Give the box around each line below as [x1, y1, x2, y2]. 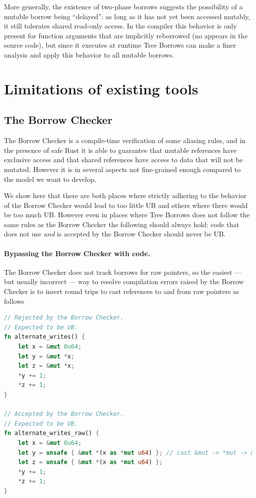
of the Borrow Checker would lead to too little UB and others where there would [4, 200, 248, 210]
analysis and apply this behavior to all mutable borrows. [4, 49, 174, 59]
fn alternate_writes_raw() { [4, 430, 99, 437]
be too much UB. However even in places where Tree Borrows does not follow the [4, 209, 250, 220]
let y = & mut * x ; [18, 352, 75, 360]
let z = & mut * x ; [18, 362, 75, 370]
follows [4, 295, 25, 306]
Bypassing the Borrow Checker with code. [4, 248, 150, 258]
